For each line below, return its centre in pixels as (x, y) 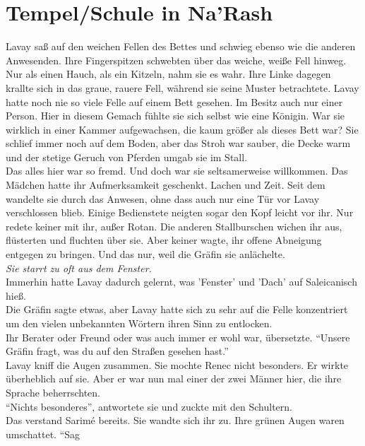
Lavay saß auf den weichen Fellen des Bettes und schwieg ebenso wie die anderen (181, 46)
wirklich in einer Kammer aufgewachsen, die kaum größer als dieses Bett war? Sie (182, 129)
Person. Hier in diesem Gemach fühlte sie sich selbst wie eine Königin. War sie (175, 116)
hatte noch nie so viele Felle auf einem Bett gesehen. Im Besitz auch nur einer (174, 101)
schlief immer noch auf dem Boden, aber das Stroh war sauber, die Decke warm (178, 143)
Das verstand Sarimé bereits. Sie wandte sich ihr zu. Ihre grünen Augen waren (175, 420)
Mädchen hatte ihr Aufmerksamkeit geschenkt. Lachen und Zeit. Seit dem (166, 185)
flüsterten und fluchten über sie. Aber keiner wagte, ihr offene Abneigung (164, 240)
